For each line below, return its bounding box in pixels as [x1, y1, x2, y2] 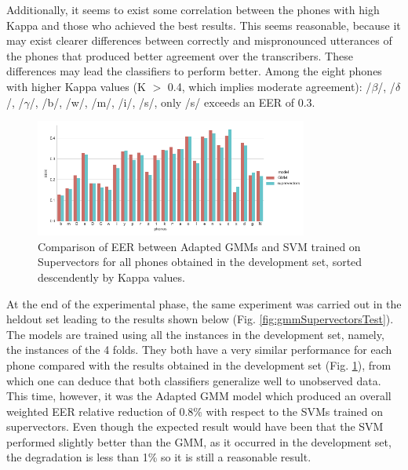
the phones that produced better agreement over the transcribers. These [6, 47, 353, 64]
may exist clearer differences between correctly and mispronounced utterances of [6, 32, 392, 49]
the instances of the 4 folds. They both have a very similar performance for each [6, 341, 392, 358]
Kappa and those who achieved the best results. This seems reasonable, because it [6, 16, 401, 33]
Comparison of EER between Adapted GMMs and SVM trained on [38, 238, 361, 254]
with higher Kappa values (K [6, 78, 146, 94]
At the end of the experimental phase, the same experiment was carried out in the [6, 295, 402, 312]
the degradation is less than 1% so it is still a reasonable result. [6, 449, 311, 465]
